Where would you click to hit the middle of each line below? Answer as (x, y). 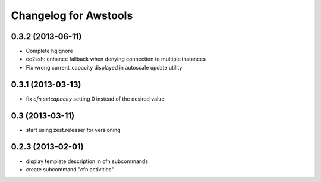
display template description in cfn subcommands (87, 161)
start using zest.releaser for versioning (73, 130)
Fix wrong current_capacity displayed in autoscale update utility (104, 67)
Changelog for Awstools (72, 15)
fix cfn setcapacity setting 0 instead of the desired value (95, 99)
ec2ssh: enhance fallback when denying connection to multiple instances (116, 59)
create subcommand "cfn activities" (70, 169)
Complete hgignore (50, 51)
